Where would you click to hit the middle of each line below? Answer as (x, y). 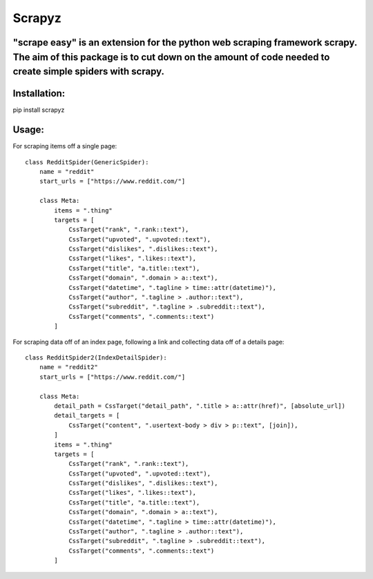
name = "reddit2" (68, 367)
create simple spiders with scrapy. (89, 71)
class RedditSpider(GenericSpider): (87, 162)
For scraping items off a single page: (65, 146)
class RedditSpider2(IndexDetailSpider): (96, 357)
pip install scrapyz (39, 110)
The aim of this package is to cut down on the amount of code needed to (171, 57)
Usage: (29, 130)
